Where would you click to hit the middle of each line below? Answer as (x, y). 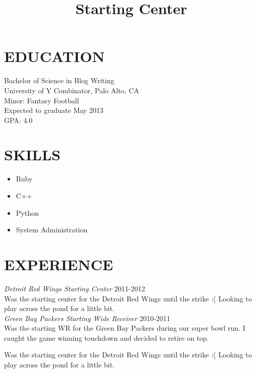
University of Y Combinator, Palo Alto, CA (72, 90)
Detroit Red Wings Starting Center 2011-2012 (75, 288)
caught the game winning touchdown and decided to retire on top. (107, 337)
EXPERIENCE (59, 264)
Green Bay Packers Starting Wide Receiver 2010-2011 (87, 318)
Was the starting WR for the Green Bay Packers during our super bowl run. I (125, 328)
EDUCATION (55, 56)
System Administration (52, 230)
